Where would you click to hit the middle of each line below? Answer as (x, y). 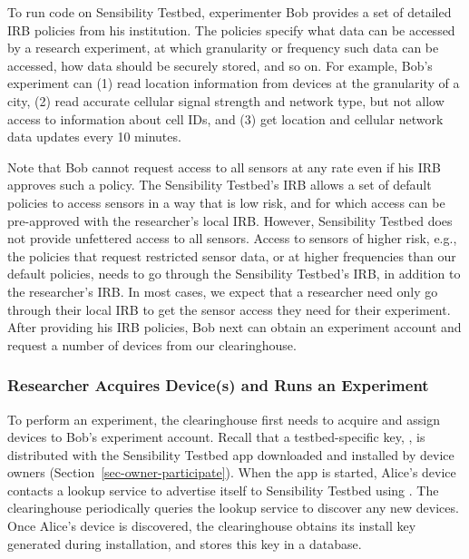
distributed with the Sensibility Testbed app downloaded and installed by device (231, 454)
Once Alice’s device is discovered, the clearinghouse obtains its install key (212, 526)
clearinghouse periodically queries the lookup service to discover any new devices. (233, 508)
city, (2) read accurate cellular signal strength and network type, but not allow (226, 100)
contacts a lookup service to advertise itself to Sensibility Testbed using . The (223, 490)
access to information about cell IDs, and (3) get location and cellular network (225, 118)
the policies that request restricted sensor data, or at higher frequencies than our (232, 255)
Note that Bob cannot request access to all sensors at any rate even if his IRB (224, 167)
